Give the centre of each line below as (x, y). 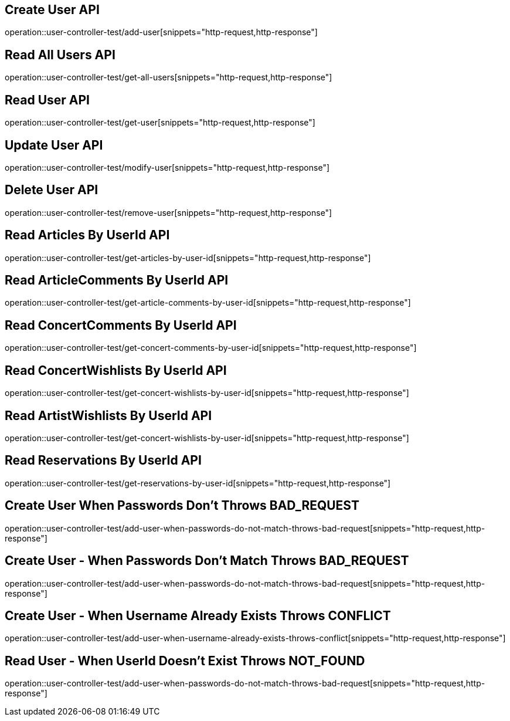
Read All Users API (60, 55)
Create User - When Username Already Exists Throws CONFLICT (198, 615)
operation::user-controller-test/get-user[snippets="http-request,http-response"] (160, 123)
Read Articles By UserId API (87, 235)
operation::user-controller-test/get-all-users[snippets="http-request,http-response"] (169, 77)
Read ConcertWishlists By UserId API (116, 370)
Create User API (52, 10)
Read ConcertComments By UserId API (121, 325)
